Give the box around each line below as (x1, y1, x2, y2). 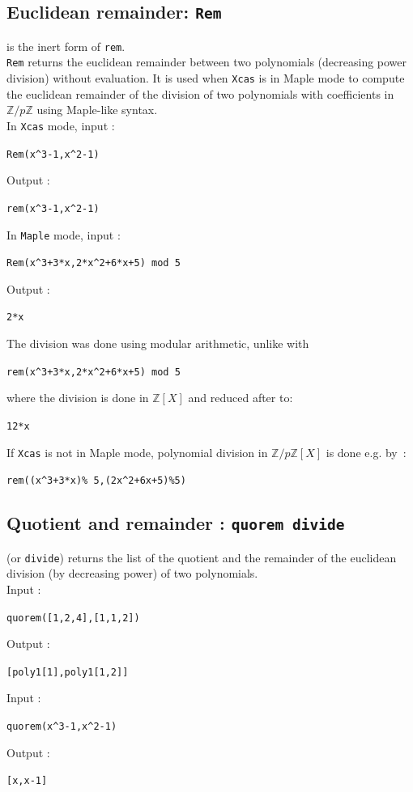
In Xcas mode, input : (6, 116, 115, 133)
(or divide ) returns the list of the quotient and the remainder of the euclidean (6, 548, 397, 565)
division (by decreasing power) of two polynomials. (6, 565, 258, 582)
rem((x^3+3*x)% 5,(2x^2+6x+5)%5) (6, 475, 186, 487)
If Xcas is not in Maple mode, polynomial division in (6, 443, 268, 460)
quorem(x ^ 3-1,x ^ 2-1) (6, 721, 117, 732)
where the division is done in (6, 389, 149, 406)
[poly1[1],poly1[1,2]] (6, 666, 129, 678)
